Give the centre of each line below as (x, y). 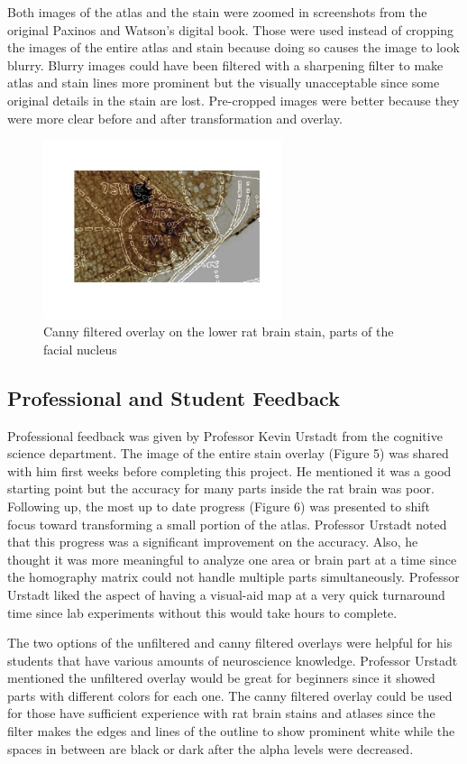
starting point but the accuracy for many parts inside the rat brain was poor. (221, 488)
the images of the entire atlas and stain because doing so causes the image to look (233, 47)
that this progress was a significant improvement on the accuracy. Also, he (213, 542)
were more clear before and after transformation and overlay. (175, 118)
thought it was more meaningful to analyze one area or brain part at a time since (232, 559)
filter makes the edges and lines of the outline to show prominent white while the (231, 731)
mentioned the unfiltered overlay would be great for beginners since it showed (221, 678)
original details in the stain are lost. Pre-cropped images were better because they (233, 100)
